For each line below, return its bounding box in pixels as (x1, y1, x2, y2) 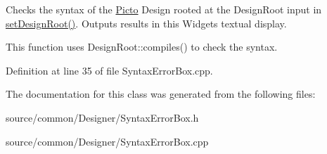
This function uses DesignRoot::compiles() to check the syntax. (6, 39, 278, 54)
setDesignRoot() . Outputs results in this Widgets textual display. (6, 15, 287, 30)
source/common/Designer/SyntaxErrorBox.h (6, 110, 199, 124)
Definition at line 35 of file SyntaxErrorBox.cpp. (6, 63, 213, 77)
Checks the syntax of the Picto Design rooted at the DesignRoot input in (6, 2, 322, 16)
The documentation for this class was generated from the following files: (6, 86, 316, 101)
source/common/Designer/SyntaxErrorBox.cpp (6, 134, 209, 148)
